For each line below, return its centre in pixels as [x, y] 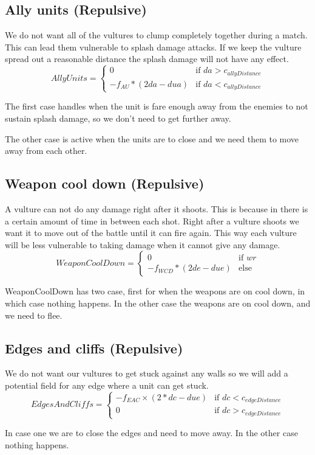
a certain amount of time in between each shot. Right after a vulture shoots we [152, 221]
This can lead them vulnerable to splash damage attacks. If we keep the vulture [153, 47]
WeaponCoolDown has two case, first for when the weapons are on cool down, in [155, 291]
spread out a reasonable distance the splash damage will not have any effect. [147, 59]
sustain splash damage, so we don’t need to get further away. [118, 118]
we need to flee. [34, 315]
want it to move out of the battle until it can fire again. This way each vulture [151, 233]
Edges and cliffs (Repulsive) [94, 348]
